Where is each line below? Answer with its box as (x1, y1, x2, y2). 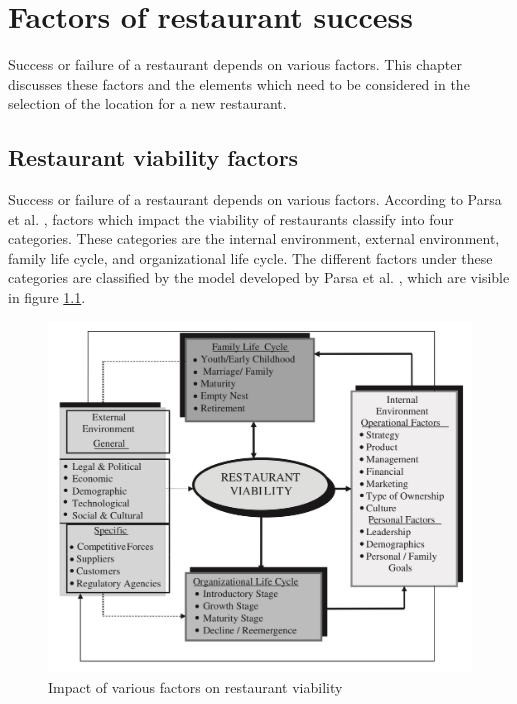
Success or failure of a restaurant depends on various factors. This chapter (8, 54, 462, 75)
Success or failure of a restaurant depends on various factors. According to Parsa (8, 189, 502, 210)
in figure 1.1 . (8, 287, 86, 308)
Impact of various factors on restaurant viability (48, 676, 343, 697)
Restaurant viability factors (8, 142, 299, 173)
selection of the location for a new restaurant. (8, 93, 287, 114)
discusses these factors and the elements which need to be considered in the (8, 73, 470, 94)
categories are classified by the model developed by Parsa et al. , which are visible (8, 267, 510, 288)
